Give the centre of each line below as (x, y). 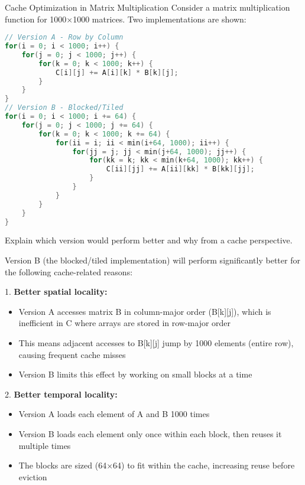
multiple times (45, 445)
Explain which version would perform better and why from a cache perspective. (149, 240)
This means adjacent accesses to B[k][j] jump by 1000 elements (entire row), (156, 343)
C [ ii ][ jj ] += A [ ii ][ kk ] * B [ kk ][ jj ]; (180, 169)
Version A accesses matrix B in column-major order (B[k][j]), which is (145, 311)
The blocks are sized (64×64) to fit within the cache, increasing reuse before (157, 465)
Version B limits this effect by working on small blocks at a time (135, 374)
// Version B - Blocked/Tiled (64, 108)
